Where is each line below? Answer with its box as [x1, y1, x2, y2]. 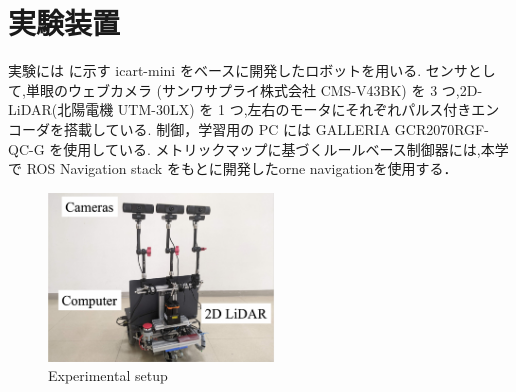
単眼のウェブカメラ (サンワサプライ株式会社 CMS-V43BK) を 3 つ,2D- [25, 79, 483, 100]
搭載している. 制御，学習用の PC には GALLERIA [63, 118, 391, 139]
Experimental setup [48, 365, 168, 386]
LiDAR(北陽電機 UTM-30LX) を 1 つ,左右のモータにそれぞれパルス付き [8, 99, 472, 120]
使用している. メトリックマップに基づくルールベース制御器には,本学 [63, 138, 509, 159]
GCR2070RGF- [394, 118, 489, 139]
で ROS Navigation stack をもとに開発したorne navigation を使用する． [8, 158, 458, 179]
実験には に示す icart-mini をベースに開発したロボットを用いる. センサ [8, 60, 468, 81]
